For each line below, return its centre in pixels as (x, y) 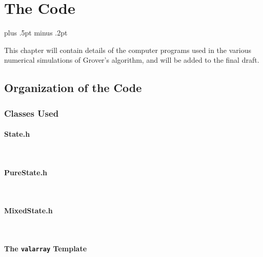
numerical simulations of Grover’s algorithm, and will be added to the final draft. (132, 60)
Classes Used (32, 113)
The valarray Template (46, 249)
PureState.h (26, 172)
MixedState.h (28, 210)
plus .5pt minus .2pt (36, 33)
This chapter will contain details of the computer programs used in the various (128, 50)
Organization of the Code (73, 88)
